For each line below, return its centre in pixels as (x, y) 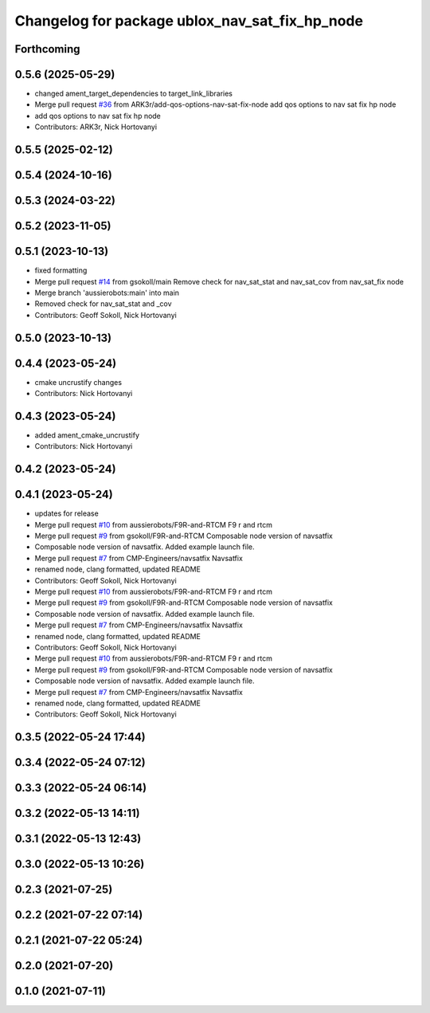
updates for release (66, 513)
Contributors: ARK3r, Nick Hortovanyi (96, 127)
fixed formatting (61, 270)
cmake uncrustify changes (78, 382)
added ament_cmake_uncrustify (87, 435)
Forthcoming (47, 49)
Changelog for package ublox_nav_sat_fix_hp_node (189, 21)
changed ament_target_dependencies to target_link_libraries (134, 94)
